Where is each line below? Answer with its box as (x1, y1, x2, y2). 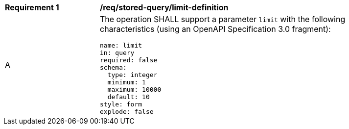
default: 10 (107, 93, 150, 101)
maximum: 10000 (107, 86, 162, 93)
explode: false (100, 108, 154, 115)
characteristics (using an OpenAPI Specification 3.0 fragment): (100, 24, 331, 34)
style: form (100, 101, 142, 108)
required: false (100, 56, 158, 64)
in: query (100, 49, 135, 56)
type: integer (107, 71, 158, 78)
